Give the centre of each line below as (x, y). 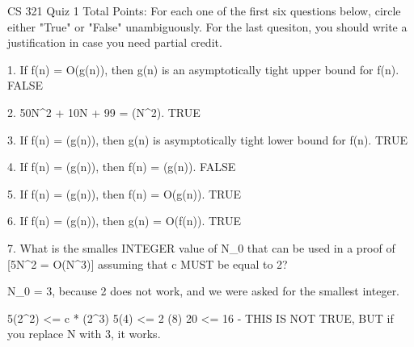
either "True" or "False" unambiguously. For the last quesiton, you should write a (207, 26)
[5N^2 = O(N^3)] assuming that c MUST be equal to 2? (148, 263)
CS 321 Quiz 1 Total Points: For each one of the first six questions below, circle (204, 10)
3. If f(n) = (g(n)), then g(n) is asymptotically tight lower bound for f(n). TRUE (207, 139)
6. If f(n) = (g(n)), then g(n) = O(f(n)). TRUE (124, 221)
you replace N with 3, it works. (84, 334)
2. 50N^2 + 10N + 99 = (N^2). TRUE (104, 112)
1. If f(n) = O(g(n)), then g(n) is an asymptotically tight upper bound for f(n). (203, 69)
